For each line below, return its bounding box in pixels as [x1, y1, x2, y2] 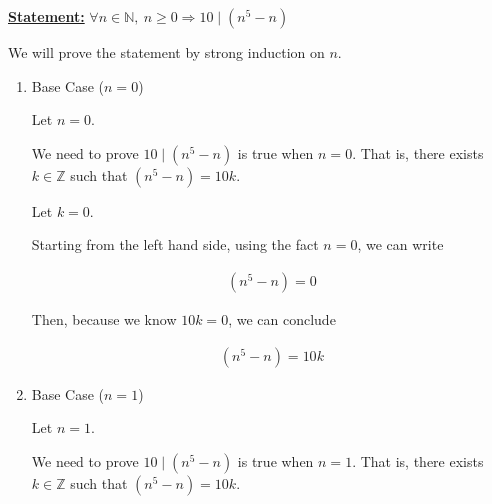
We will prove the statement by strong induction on [8, 42, 325, 62]
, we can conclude [228, 309, 336, 329]
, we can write [357, 234, 444, 255]
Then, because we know [31, 309, 177, 329]
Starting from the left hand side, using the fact [31, 234, 319, 255]
